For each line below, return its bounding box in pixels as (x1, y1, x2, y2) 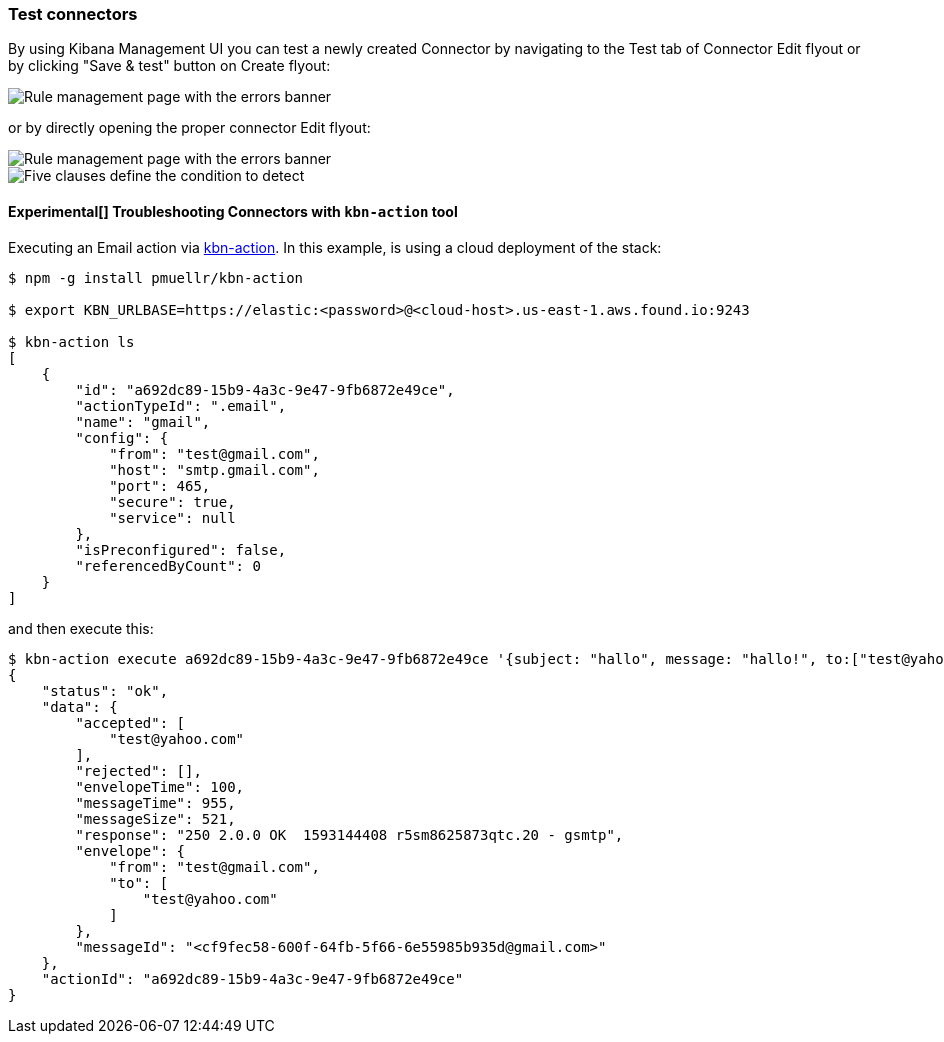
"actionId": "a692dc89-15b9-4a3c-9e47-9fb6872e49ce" (41, 970, 464, 987)
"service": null (109, 509, 236, 526)
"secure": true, (109, 493, 236, 510)
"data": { (41, 698, 118, 715)
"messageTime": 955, (75, 794, 236, 811)
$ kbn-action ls (8, 333, 135, 350)
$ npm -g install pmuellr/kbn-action (8, 269, 304, 286)
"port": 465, (109, 477, 211, 494)
